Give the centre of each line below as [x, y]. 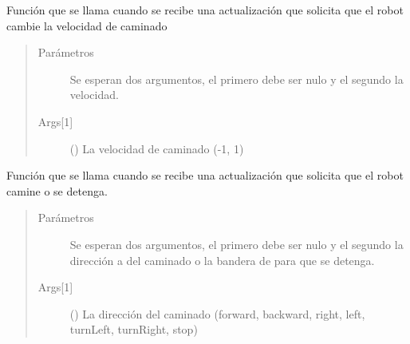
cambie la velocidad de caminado [87, 25]
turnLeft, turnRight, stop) [134, 329]
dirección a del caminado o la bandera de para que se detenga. [222, 260]
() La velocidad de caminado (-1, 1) [157, 148]
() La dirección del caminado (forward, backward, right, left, [217, 313]
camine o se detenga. [57, 190]
